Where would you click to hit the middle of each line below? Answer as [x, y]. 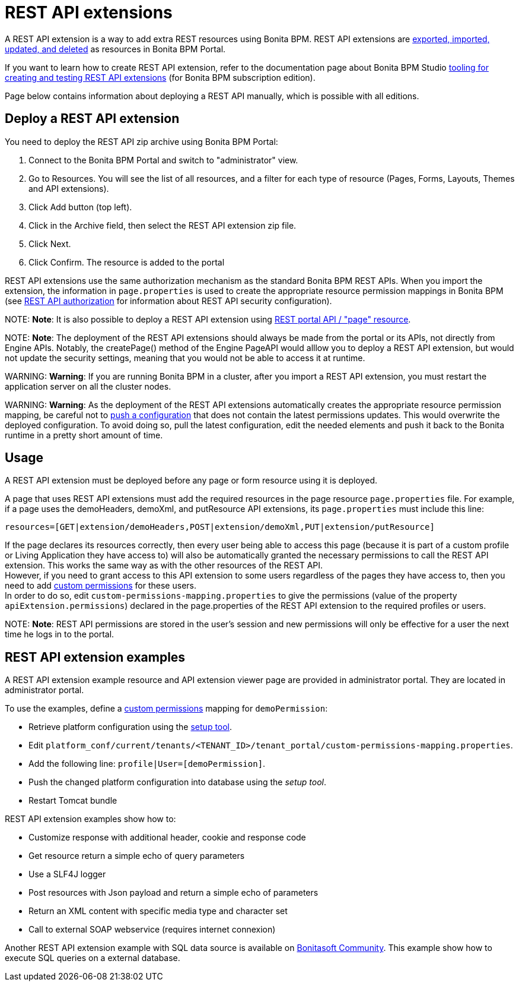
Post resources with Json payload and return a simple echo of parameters [173, 893]
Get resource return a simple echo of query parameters [137, 856]
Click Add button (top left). [80, 207]
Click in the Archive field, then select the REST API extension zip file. [163, 225]
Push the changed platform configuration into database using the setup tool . [177, 782]
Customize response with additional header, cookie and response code [167, 838]
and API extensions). [69, 188]
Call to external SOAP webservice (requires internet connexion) [152, 930]
